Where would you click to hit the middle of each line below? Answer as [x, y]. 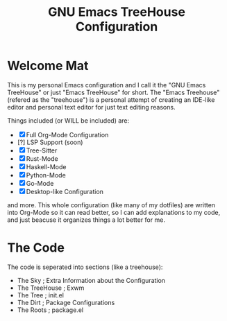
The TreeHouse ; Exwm [51, 288]
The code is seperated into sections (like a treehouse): [85, 267]
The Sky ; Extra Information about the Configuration [91, 280]
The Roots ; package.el [50, 310]
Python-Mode [46, 175]
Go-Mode [40, 183]
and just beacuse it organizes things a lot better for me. [86, 220]
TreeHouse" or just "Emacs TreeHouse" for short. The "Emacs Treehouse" [113, 92]
